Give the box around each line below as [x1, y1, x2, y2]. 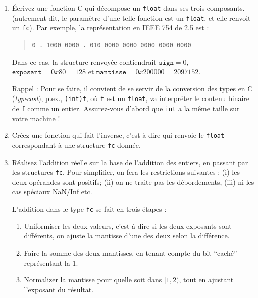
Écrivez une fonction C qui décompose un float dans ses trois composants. [12, 3, 245, 13]
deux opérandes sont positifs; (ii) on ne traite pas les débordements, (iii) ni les [12, 176, 254, 187]
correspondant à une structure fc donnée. [12, 139, 141, 150]
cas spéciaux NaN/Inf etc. [12, 186, 92, 197]
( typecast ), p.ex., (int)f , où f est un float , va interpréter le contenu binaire [12, 93, 250, 104]
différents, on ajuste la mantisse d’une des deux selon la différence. [24, 230, 230, 241]
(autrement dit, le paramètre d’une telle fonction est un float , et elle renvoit [12, 12, 251, 23]
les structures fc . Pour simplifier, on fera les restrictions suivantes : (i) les [12, 167, 240, 177]
